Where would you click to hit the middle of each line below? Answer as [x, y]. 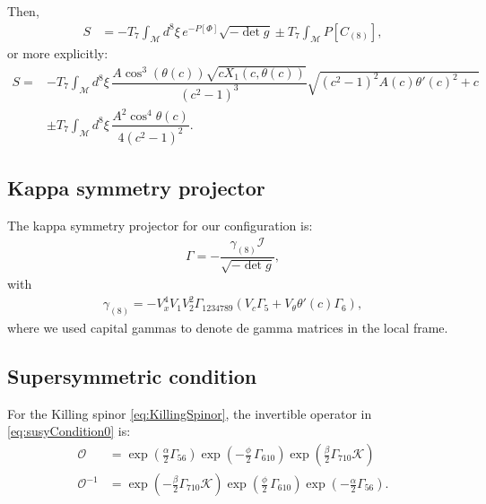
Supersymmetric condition [132, 375]
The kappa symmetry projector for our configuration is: [160, 226]
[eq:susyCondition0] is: [69, 431]
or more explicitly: [58, 53]
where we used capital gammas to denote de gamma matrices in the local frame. [228, 327]
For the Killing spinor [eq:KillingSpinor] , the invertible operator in [190, 413]
